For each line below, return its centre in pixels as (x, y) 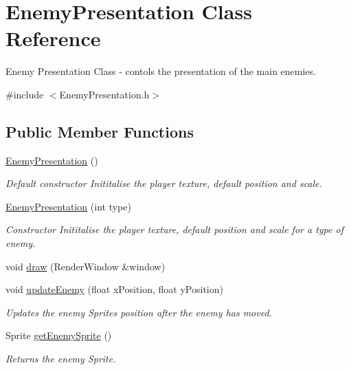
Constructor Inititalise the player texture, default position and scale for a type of (174, 229)
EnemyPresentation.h (104, 94)
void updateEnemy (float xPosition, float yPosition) (114, 289)
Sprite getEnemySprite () (59, 335)
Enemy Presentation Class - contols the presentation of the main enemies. (161, 71)
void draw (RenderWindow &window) (86, 266)
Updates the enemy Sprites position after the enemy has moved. (139, 312)
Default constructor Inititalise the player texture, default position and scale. (164, 183)
